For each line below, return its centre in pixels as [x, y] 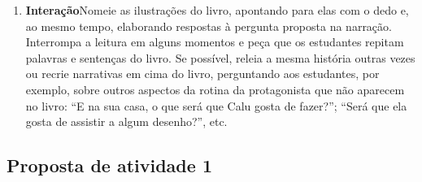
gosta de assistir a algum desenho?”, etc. [126, 121]
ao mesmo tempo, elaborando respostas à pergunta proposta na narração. [209, 26]
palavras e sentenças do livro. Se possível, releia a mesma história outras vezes [220, 57]
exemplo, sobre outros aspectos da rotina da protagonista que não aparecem [215, 89]
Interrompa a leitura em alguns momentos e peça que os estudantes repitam [215, 42]
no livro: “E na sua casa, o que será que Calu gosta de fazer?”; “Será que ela [216, 105]
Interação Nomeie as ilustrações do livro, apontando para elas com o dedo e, [217, 10]
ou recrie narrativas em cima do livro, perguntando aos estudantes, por [202, 74]
